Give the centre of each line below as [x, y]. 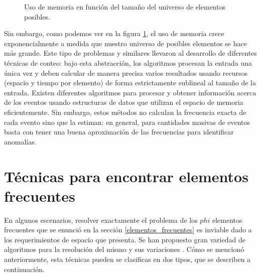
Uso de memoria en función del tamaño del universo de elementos [125, 7]
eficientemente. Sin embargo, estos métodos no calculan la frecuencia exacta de [125, 112]
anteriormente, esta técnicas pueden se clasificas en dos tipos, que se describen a [127, 259]
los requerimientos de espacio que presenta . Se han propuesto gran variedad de [125, 239]
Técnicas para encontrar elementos [126, 176]
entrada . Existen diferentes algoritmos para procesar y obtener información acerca [130, 92]
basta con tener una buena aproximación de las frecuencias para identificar [119, 132]
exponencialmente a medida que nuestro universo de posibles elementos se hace [125, 43]
